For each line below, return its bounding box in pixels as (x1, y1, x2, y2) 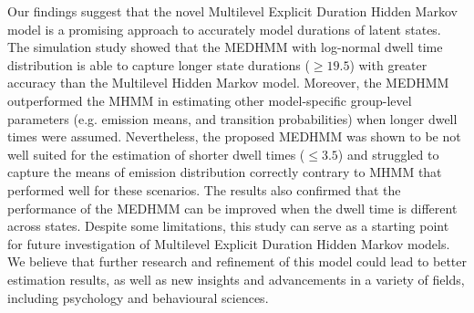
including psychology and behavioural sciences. (7, 287, 269, 307)
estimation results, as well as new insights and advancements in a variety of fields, (7, 269, 465, 288)
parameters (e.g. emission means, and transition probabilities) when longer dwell (7, 109, 458, 128)
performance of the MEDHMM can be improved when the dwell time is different (7, 198, 458, 217)
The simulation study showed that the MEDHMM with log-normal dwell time (7, 37, 443, 57)
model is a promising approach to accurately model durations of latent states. (7, 19, 441, 38)
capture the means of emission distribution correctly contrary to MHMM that (7, 162, 442, 182)
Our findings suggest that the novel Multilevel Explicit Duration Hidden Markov (7, 2, 458, 20)
